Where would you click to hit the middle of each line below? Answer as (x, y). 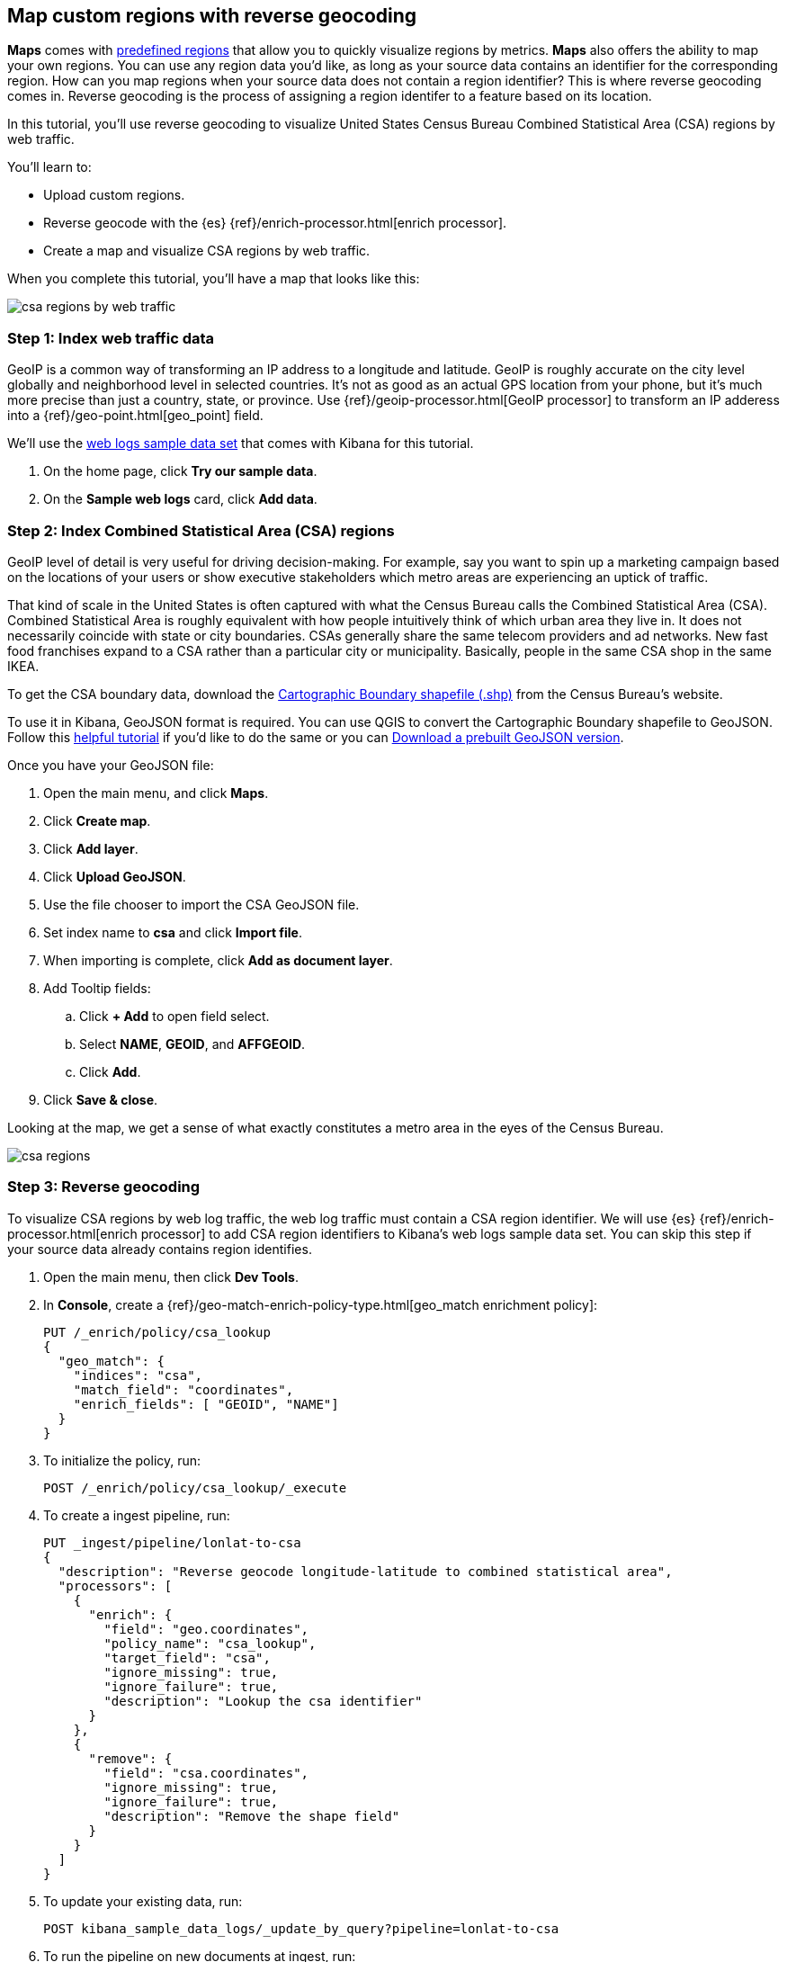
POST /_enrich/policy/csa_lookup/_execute (195, 1487)
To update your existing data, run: (143, 1901)
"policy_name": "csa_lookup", (210, 1643)
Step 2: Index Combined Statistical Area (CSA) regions (201, 530)
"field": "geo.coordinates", (206, 1629)
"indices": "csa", (138, 1375)
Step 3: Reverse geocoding (104, 1187)
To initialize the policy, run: (122, 1460)
